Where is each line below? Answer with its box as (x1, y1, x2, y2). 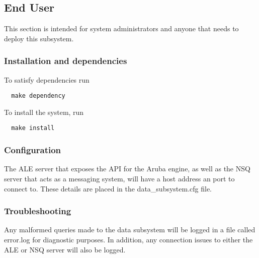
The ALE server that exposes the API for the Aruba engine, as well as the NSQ (4, 163, 250, 174)
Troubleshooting (4, 205, 71, 217)
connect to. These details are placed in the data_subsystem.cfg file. (4, 183, 212, 193)
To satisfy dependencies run (4, 74, 90, 85)
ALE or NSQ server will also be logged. (4, 244, 126, 254)
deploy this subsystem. (4, 33, 74, 43)
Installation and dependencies (4, 54, 127, 67)
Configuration (4, 144, 61, 156)
